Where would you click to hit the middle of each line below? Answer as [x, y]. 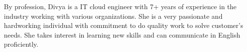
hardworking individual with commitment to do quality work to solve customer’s [123, 25]
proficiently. [21, 44]
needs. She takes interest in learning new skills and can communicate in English [122, 34]
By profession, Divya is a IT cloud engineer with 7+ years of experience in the [120, 6]
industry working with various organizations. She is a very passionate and [113, 16]
